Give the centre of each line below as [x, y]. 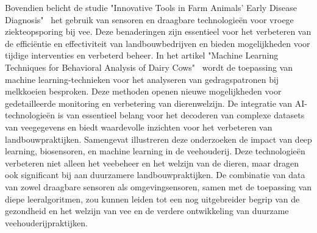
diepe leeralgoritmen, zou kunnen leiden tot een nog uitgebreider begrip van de [152, 199]
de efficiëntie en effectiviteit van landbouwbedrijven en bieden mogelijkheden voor [158, 43]
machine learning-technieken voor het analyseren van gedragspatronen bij [142, 79]
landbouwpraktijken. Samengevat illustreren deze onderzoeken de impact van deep [158, 139]
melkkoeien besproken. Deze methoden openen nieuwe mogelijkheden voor [143, 91]
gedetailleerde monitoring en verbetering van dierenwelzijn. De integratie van [148, 103]
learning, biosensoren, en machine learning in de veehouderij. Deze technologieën [155, 151]
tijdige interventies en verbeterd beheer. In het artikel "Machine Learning [142, 55]
